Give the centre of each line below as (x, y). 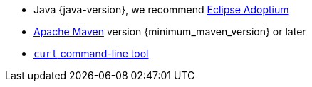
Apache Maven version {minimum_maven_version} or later (170, 31)
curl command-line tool (91, 53)
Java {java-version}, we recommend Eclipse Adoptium (161, 10)
